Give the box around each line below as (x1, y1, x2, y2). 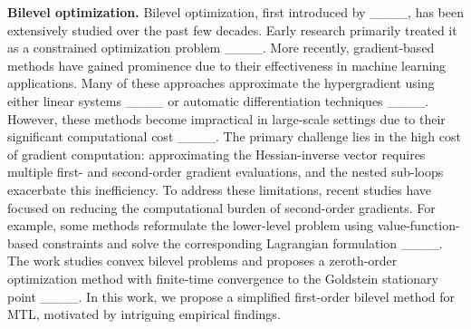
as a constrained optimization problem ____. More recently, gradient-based (7, 38, 435, 57)
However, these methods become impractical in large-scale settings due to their (7, 109, 446, 128)
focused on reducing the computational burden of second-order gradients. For (7, 198, 436, 217)
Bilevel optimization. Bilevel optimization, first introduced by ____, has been (7, 3, 465, 21)
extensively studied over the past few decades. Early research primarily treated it (7, 20, 457, 39)
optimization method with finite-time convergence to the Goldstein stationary (7, 268, 438, 287)
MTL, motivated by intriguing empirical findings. (7, 305, 281, 324)
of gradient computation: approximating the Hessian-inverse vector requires (7, 144, 426, 163)
